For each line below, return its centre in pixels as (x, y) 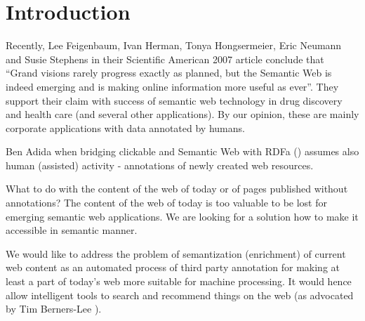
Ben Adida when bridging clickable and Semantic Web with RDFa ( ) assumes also (182, 151)
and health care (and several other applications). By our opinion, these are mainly (182, 114)
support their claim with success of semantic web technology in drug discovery (174, 100)
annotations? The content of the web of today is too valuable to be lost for (166, 203)
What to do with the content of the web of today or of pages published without (177, 189)
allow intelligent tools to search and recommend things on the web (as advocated (180, 295)
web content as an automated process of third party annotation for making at (173, 267)
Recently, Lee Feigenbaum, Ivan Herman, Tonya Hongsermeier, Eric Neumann (174, 45)
